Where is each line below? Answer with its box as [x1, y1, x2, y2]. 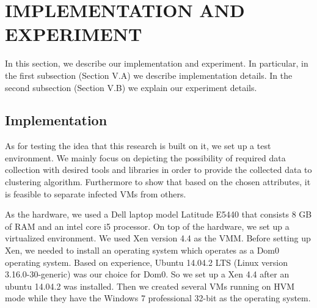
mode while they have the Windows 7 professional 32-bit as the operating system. [5, 291, 311, 304]
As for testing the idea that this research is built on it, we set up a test [5, 139, 271, 152]
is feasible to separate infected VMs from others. [5, 187, 186, 200]
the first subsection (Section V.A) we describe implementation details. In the [5, 68, 293, 81]
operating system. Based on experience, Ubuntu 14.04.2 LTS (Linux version [5, 255, 288, 268]
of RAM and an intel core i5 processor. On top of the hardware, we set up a [5, 219, 290, 232]
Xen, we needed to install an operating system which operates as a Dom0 [5, 244, 279, 257]
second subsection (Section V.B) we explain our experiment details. [5, 81, 257, 94]
